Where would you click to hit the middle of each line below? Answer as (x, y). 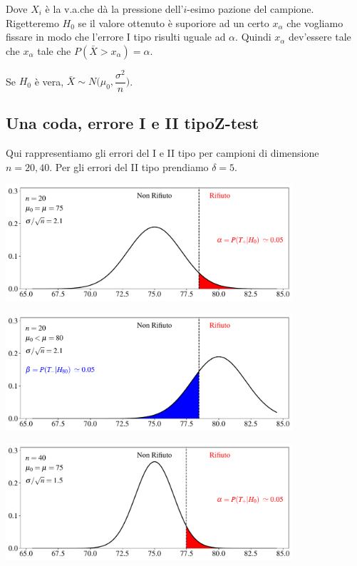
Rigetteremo (32, 22)
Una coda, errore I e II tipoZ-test (133, 123)
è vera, (49, 81)
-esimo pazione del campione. (250, 9)
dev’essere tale (320, 37)
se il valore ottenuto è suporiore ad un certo (174, 22)
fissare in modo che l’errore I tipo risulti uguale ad (116, 37)
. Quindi (253, 37)
